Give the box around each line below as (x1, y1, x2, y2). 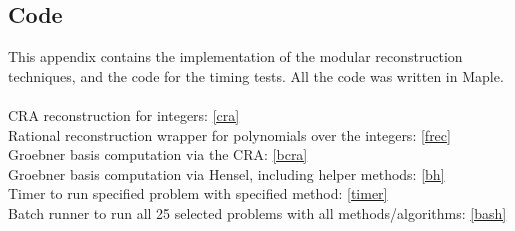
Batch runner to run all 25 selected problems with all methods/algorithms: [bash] (8, 202, 507, 223)
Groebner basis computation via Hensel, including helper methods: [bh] (8, 163, 445, 184)
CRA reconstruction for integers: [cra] (8, 104, 240, 125)
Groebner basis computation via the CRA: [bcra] (8, 144, 308, 165)
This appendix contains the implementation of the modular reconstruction (8, 46, 463, 67)
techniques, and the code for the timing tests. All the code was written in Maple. (8, 65, 504, 86)
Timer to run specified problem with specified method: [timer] (8, 183, 388, 204)
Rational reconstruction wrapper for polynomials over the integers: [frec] (8, 124, 451, 145)
